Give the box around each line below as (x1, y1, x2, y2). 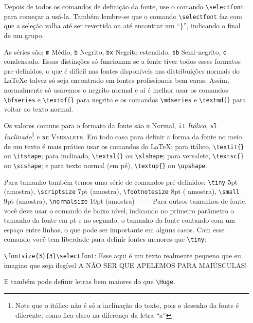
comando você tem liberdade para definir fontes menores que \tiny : (4, 234, 207, 244)
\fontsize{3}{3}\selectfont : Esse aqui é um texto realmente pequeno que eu (4, 250, 241, 261)
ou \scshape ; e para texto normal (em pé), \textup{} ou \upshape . (4, 160, 207, 171)
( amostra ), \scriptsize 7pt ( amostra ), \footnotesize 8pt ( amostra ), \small (4, 186, 240, 196)
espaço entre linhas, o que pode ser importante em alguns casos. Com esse (4, 224, 225, 234)
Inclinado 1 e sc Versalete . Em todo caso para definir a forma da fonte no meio (4, 130, 242, 142)
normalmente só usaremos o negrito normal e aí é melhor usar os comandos (4, 84, 228, 95)
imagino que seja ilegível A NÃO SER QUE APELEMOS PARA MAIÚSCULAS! (4, 260, 247, 270)
